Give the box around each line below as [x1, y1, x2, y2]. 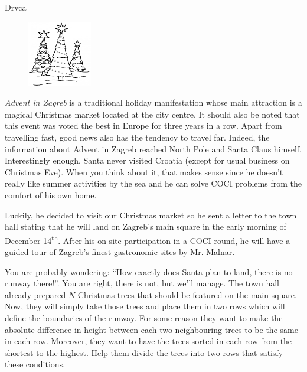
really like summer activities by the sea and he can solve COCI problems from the [5, 177, 302, 190]
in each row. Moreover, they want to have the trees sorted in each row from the [5, 335, 292, 347]
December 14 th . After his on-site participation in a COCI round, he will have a [5, 232, 290, 246]
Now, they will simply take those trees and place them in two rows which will [5, 300, 285, 312]
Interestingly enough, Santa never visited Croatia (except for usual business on [5, 154, 290, 167]
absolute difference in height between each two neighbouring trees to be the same [5, 323, 298, 335]
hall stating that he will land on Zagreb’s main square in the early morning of [5, 220, 286, 233]
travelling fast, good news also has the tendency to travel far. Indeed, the [5, 131, 270, 143]
